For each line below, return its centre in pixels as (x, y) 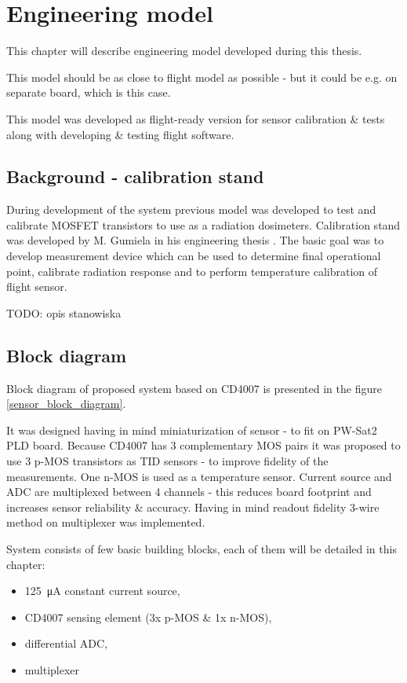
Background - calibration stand (135, 176)
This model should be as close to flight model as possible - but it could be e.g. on (202, 77)
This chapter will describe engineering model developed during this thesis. (184, 51)
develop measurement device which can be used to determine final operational (194, 256)
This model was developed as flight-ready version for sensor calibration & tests (196, 118)
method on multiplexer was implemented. (106, 522)
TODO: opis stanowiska (64, 312)
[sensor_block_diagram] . (66, 404)
